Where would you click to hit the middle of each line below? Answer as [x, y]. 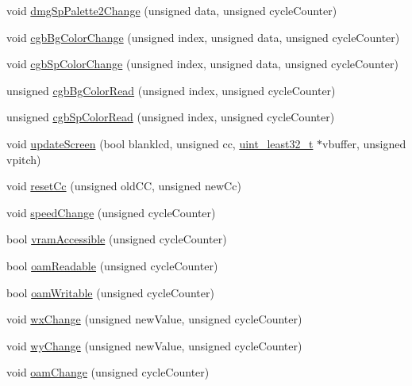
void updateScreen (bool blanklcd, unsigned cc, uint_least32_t [160, 143]
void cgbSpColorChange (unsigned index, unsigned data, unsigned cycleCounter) [202, 64]
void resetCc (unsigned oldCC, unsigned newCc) [124, 186]
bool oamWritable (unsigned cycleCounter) [110, 292]
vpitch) [24, 159]
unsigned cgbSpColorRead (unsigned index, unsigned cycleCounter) [171, 117]
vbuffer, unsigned [364, 143]
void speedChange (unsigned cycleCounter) [111, 212]
